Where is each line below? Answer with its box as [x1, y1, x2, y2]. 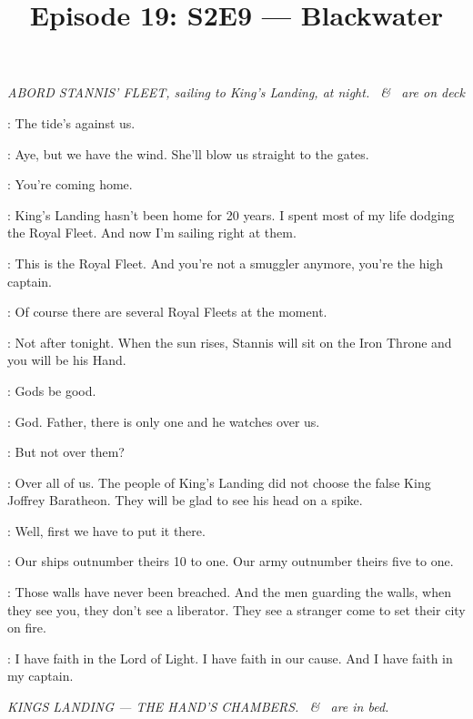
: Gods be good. [7, 380, 96, 400]
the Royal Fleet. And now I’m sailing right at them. [7, 223, 297, 242]
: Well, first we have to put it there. [7, 521, 206, 540]
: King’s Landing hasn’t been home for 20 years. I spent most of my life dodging [7, 205, 455, 224]
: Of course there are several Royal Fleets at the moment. [7, 302, 327, 321]
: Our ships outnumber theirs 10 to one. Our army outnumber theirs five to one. [7, 552, 454, 571]
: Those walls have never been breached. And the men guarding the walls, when [7, 582, 451, 602]
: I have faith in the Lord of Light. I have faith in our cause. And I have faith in [7, 648, 453, 667]
